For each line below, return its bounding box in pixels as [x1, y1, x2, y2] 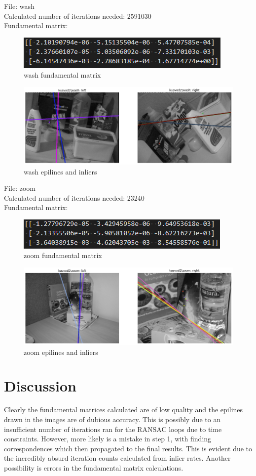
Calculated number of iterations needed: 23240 [4, 192, 145, 203]
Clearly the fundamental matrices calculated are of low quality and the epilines [4, 404, 243, 415]
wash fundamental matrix [24, 70, 101, 80]
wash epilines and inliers [24, 166, 97, 176]
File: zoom [4, 183, 36, 193]
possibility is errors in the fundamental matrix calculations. [4, 462, 183, 473]
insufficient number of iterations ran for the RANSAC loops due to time [4, 424, 222, 434]
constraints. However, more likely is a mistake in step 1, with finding [4, 433, 212, 444]
